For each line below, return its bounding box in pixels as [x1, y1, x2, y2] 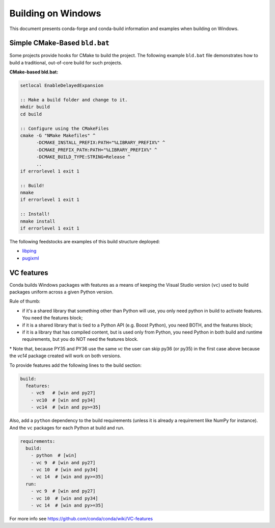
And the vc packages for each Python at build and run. [9, 424, 125, 431]
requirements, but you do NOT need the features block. [22, 336, 139, 342]
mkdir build [20, 104, 50, 110]
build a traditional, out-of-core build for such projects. [9, 59, 122, 66]
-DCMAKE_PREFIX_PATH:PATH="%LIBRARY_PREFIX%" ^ [36, 147, 157, 153]
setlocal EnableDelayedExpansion [20, 83, 104, 89]
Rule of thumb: [9, 298, 41, 305]
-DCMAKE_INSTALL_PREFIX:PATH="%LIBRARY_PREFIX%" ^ [36, 140, 166, 145]
